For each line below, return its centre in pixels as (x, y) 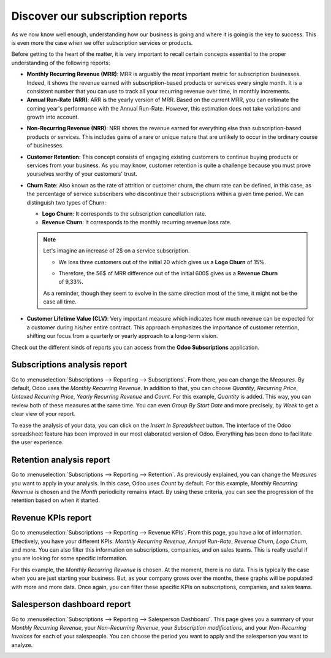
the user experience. (37, 442)
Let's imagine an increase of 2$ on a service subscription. (116, 251)
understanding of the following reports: (61, 63)
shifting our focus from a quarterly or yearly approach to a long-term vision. (122, 336)
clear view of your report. (44, 414)
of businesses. (45, 146)
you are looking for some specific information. (70, 558)
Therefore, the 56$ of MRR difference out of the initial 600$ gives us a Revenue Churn (168, 273)
